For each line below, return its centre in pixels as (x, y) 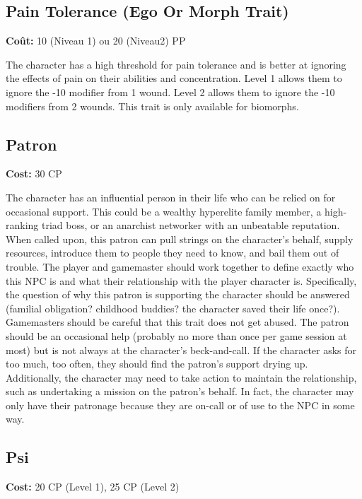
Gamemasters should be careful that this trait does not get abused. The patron (177, 322)
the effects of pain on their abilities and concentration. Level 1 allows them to (174, 78)
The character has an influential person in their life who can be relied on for (171, 197)
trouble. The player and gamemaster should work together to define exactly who (180, 266)
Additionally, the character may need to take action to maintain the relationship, (181, 377)
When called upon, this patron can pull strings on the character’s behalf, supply (180, 239)
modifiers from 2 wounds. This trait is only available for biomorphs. (152, 106)
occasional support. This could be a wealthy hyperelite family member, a (164, 211)
